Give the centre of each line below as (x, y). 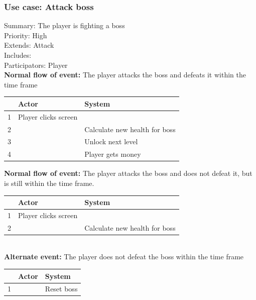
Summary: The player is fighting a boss (65, 25)
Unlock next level (111, 141)
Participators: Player (36, 65)
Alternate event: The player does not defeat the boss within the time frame (124, 257)
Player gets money (113, 154)
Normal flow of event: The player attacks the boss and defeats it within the (125, 75)
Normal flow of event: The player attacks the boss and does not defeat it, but (128, 173)
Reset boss (61, 289)
